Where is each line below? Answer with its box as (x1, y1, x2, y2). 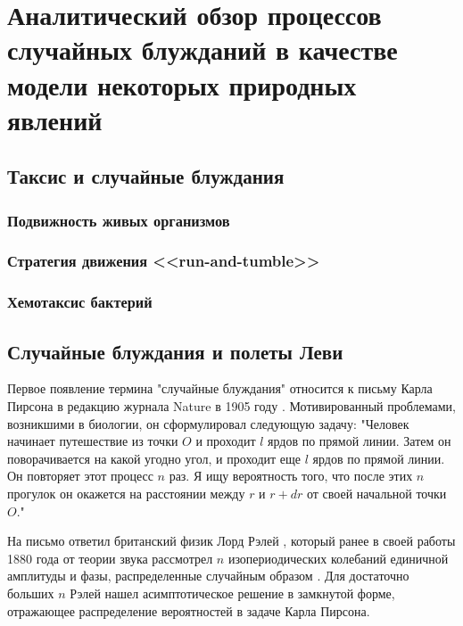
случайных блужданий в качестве (7, 31, 398, 68)
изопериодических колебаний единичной (227, 548, 449, 567)
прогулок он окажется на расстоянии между (7, 484, 245, 503)
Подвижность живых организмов (7, 209, 230, 231)
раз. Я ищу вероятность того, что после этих (169, 466, 413, 485)
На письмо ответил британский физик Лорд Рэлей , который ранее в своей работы (7, 531, 456, 550)
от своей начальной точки (307, 484, 447, 503)
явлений (7, 101, 103, 137)
